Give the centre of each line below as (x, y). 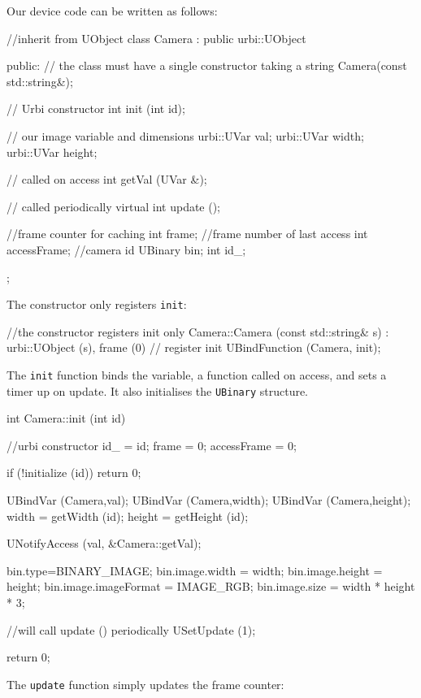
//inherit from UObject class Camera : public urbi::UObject (156, 38)
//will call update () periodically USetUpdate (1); (131, 629)
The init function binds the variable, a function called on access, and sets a (197, 374)
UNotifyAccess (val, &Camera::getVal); (104, 543)
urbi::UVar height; (52, 152)
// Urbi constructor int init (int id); (96, 108)
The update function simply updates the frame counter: (145, 684)
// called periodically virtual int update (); (114, 206)
